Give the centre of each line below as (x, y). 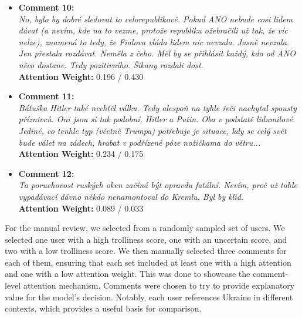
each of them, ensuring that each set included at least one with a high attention (148, 262)
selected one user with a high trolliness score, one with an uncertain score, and (146, 239)
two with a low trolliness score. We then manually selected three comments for (146, 251)
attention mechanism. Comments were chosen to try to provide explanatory (159, 285)
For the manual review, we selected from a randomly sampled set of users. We (145, 228)
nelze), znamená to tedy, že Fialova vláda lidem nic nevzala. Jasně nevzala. (154, 41)
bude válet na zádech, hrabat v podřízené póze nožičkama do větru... (140, 142)
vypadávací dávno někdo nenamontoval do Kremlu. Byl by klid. (131, 196)
